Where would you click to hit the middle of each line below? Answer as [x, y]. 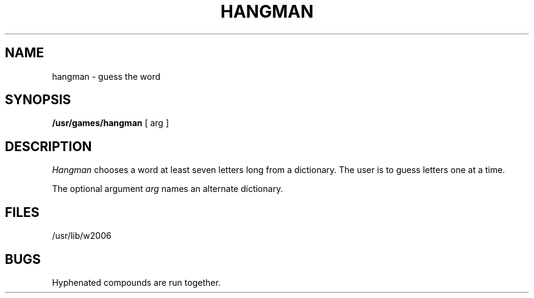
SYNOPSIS [38, 100]
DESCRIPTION [48, 146]
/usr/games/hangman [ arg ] [110, 123]
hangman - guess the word [106, 76]
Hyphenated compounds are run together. [136, 282]
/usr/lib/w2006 [82, 236]
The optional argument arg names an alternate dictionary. [168, 189]
